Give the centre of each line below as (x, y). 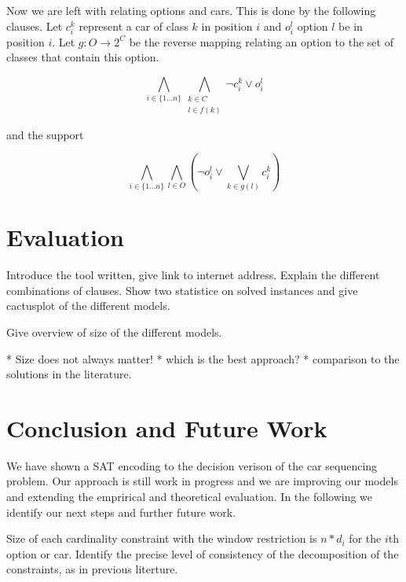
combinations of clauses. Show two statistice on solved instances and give (182, 290)
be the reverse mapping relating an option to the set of (261, 41)
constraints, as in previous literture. (92, 569)
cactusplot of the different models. (88, 306)
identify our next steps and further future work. (121, 512)
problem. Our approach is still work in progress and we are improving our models (202, 481)
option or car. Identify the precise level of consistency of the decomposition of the (203, 553)
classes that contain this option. (83, 57)
